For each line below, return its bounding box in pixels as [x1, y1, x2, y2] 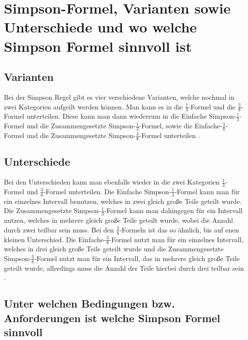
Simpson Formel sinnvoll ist [4, 36, 192, 56]
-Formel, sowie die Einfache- [139, 121, 222, 131]
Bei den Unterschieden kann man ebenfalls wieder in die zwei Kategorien [4, 177, 220, 187]
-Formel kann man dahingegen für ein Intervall [104, 205, 243, 216]
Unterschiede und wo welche [4, 17, 197, 37]
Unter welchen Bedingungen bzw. [4, 296, 175, 311]
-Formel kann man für [175, 186, 240, 196]
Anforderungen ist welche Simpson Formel [4, 310, 220, 325]
